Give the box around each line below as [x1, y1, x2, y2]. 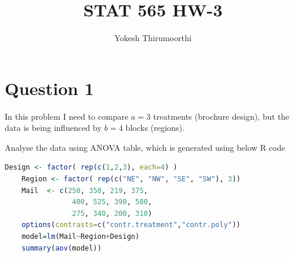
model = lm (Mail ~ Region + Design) [21, 232, 140, 241]
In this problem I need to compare [5, 110, 129, 122]
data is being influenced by [5, 121, 102, 134]
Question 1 [5, 76, 94, 100]
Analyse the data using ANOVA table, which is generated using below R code [5, 141, 285, 153]
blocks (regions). [125, 121, 185, 134]
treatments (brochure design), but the [153, 110, 289, 122]
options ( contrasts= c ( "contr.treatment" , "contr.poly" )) [21, 221, 240, 229]
